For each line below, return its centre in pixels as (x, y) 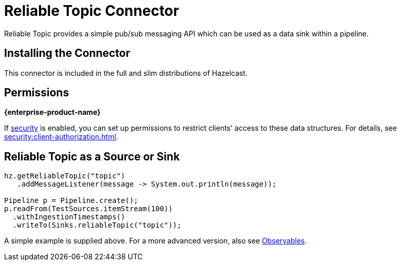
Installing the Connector (67, 53)
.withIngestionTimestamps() (69, 217)
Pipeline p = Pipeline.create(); (71, 201)
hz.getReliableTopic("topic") (65, 176)
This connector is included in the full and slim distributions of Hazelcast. (126, 73)
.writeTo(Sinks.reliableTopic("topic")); (97, 225)
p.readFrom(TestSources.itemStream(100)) (88, 209)
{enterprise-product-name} (53, 112)
